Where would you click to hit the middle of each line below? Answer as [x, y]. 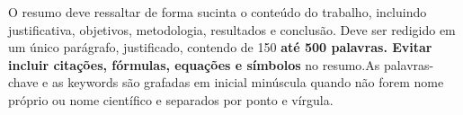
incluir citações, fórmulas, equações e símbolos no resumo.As [194, 64]
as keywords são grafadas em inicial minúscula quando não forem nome [248, 82]
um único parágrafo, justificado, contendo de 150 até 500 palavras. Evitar [220, 47]
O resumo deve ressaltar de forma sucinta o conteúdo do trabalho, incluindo [218, 12]
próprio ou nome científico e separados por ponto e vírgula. [171, 99]
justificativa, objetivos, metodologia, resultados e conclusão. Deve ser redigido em [232, 29]
